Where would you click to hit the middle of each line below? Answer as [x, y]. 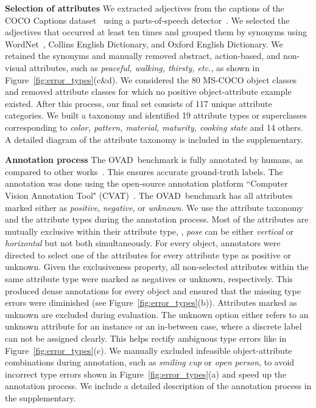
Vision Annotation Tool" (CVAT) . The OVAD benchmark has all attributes [149, 195]
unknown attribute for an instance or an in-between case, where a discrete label [153, 326]
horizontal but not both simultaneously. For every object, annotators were [143, 243]
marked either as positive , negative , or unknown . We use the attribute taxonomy [154, 207]
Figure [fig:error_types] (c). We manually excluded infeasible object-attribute [149, 350]
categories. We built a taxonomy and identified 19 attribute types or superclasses [156, 115]
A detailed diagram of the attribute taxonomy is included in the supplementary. [154, 139]
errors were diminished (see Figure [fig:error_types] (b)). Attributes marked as [151, 303]
